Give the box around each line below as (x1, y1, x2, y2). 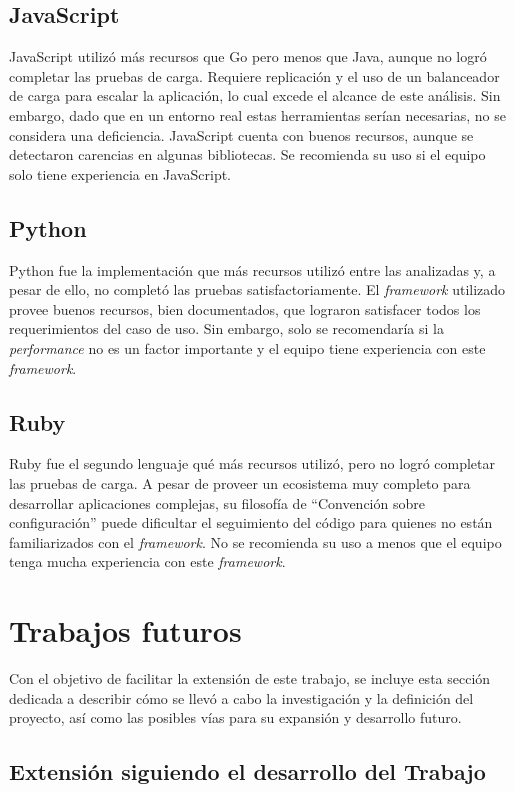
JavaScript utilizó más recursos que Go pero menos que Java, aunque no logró (9, 46, 487, 67)
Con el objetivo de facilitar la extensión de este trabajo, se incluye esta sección (9, 668, 491, 689)
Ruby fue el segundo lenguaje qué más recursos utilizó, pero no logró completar (9, 453, 496, 474)
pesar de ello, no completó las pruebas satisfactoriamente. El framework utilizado (9, 279, 506, 300)
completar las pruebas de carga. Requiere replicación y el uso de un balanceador (9, 65, 500, 86)
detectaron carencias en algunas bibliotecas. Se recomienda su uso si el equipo (9, 144, 486, 165)
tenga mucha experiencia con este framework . (9, 551, 286, 572)
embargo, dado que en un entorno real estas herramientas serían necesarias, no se (9, 104, 506, 125)
